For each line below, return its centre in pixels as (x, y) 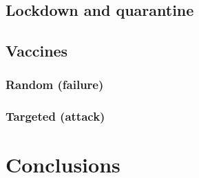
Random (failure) (55, 85)
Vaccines (37, 51)
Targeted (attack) (55, 116)
